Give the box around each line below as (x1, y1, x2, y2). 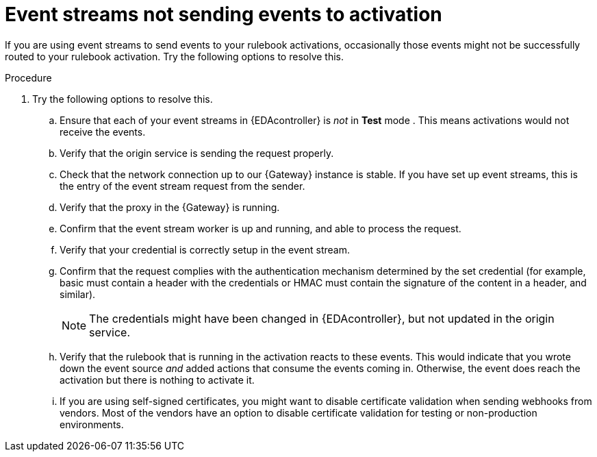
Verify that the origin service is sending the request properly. (60, 147, 334, 159)
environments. (60, 418, 124, 430)
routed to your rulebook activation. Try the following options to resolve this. (5, 50, 344, 62)
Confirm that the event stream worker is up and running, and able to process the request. (60, 222, 461, 234)
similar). (60, 288, 96, 300)
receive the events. (60, 125, 146, 138)
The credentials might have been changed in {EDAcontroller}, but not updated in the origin (89, 311, 555, 325)
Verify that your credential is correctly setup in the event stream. (60, 243, 350, 256)
